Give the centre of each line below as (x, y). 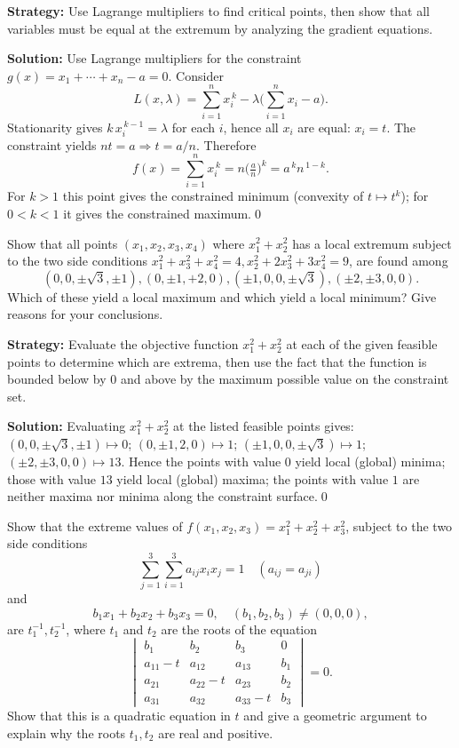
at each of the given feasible (362, 343)
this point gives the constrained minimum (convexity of (213, 196)
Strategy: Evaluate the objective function (123, 343)
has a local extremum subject (372, 243)
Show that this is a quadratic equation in (119, 716)
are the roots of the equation (239, 629)
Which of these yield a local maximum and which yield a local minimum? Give (222, 296)
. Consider (196, 75)
